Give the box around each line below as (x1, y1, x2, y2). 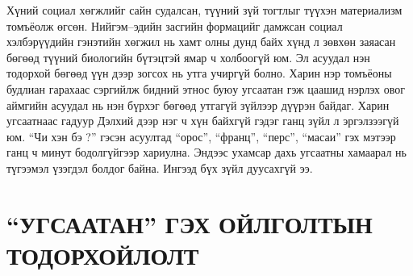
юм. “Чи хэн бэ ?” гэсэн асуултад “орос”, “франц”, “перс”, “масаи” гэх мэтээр (6, 128, 396, 144)
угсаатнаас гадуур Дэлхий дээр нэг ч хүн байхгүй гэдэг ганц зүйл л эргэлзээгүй (6, 112, 399, 129)
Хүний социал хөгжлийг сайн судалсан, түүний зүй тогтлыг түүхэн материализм (6, 2, 403, 18)
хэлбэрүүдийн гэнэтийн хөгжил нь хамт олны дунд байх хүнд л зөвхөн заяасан (6, 33, 396, 50)
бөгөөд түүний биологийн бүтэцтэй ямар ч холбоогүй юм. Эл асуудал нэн (6, 48, 370, 65)
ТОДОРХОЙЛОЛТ (6, 238, 199, 271)
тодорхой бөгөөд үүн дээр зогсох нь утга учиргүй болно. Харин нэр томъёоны (6, 65, 392, 82)
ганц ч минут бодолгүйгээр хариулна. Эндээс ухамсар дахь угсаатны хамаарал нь (6, 144, 407, 161)
